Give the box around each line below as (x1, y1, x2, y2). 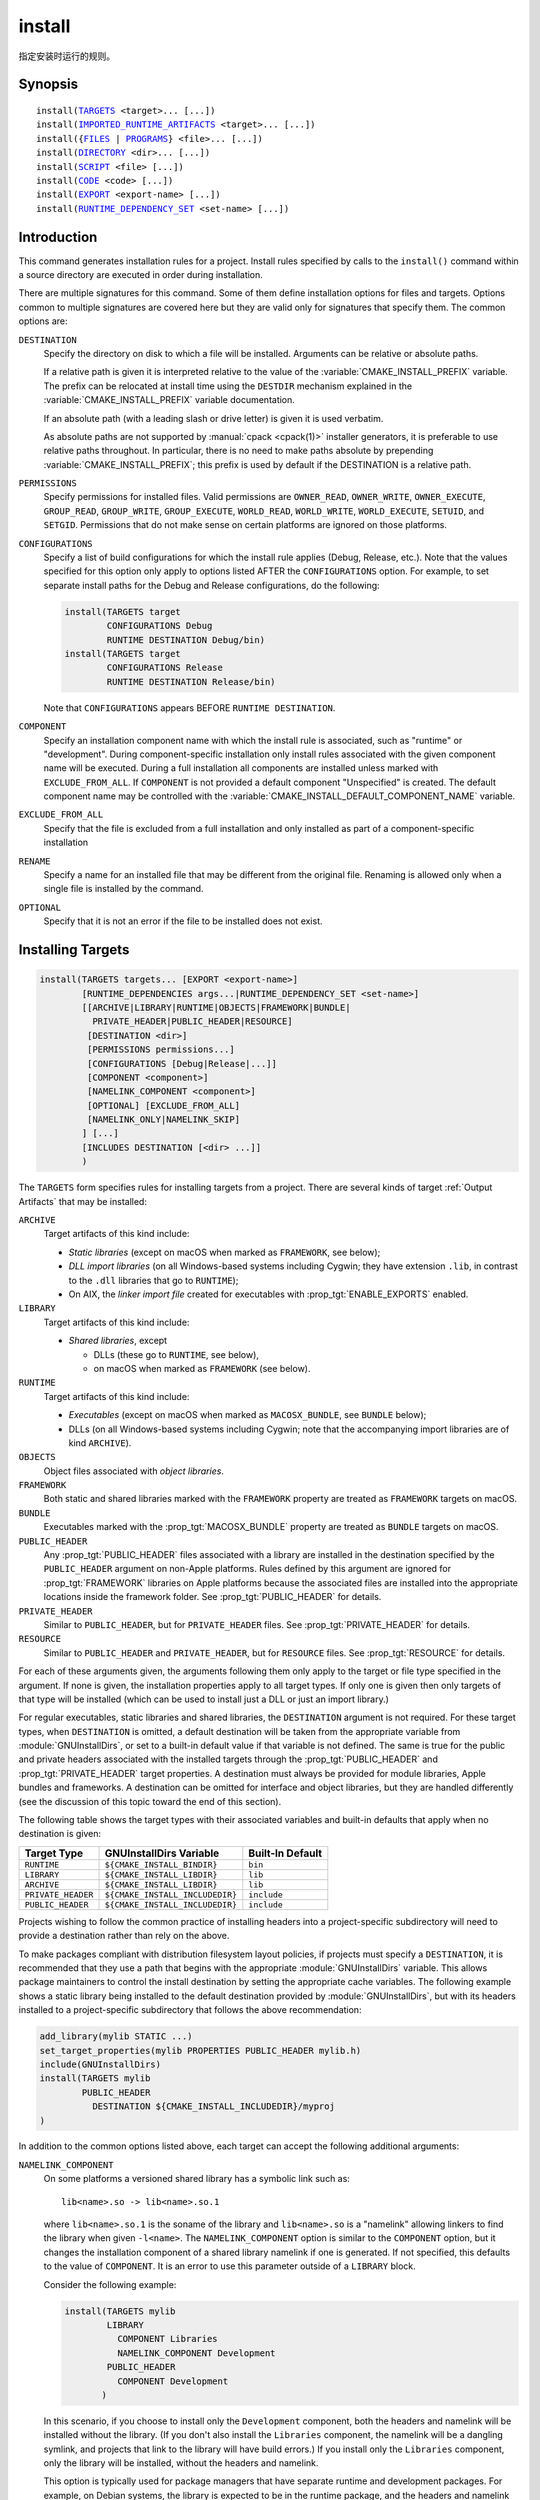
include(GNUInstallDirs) (39, 2058, 162, 2070)
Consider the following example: (43, 2278, 177, 2290)
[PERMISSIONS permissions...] (86, 1044, 235, 1055)
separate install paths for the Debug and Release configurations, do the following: (43, 579, 380, 591)
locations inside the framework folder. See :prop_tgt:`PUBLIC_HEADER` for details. (43, 1591, 382, 1603)
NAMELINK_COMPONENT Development (116, 2347, 276, 2359)
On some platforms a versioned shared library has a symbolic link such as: (43, 2173, 350, 2185)
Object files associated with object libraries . (43, 1465, 225, 1477)
